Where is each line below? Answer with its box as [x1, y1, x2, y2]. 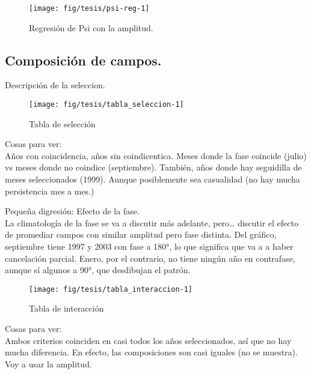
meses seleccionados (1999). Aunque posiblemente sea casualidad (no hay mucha [5, 173, 300, 185]
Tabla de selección [29, 117, 96, 130]
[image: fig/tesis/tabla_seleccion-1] [29, 100, 184, 109]
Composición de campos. [5, 50, 162, 69]
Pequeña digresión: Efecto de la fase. [5, 205, 140, 217]
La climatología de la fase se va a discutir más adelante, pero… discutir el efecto [5, 216, 298, 229]
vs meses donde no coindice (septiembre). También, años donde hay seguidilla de [5, 161, 302, 173]
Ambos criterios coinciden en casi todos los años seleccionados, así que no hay [5, 334, 292, 346]
